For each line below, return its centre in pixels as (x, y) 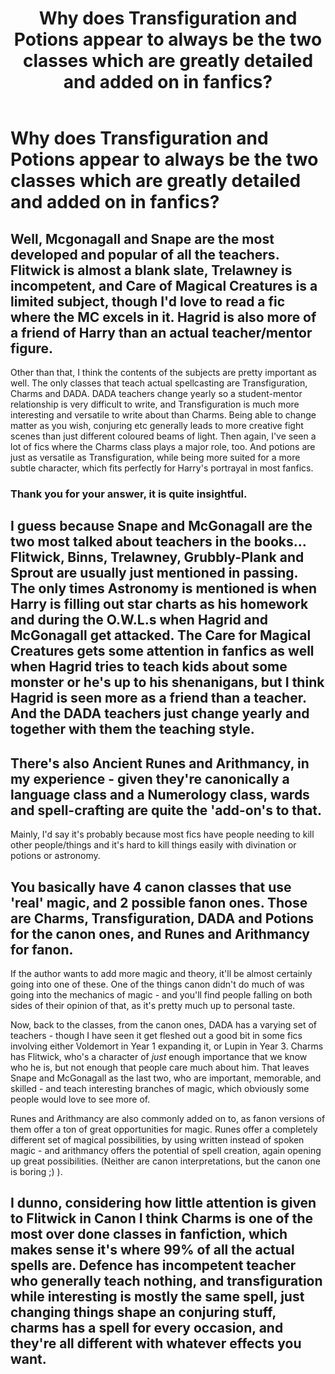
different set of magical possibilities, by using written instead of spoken (157, 1139)
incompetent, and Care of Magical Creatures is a (164, 285)
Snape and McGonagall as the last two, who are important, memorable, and (166, 1078)
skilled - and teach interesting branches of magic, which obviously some (160, 1088)
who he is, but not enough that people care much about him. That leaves (160, 1067)
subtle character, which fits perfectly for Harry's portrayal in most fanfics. (162, 468)
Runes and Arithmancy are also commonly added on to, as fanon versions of (168, 1118)
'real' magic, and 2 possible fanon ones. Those (159, 902)
